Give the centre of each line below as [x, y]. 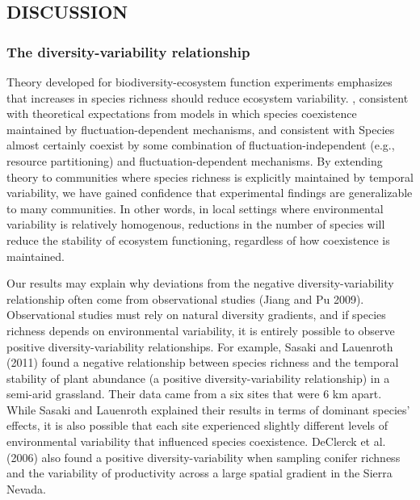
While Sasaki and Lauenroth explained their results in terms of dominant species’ [208, 409]
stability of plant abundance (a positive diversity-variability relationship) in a [198, 378]
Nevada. [26, 488]
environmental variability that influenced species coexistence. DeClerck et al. [196, 441]
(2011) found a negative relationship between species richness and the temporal [203, 362]
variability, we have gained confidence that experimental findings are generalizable [210, 193]
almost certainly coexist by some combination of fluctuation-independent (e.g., [201, 145]
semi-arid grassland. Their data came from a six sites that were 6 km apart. [194, 394]
